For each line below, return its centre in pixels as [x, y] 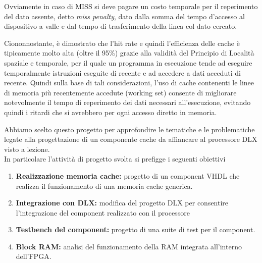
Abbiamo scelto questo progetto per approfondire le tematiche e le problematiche [129, 129]
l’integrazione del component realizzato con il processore [103, 212]
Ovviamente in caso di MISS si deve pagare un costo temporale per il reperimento [131, 6]
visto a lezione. [27, 149]
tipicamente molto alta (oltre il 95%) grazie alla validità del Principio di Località [129, 53]
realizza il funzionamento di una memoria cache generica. [104, 186]
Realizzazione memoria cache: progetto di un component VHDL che [128, 175]
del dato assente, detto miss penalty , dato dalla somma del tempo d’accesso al [124, 16]
